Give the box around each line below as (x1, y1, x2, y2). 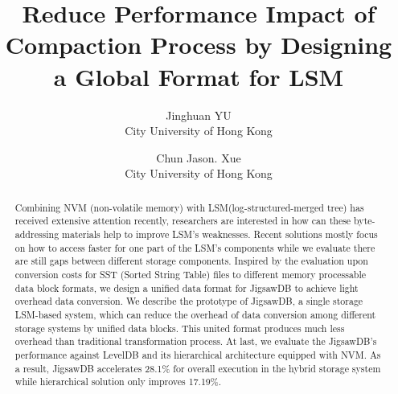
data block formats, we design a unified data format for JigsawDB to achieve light (14, 281, 359, 294)
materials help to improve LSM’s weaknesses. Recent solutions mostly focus (62, 227, 378, 240)
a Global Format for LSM (53, 60, 344, 92)
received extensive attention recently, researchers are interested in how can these (14, 214, 351, 228)
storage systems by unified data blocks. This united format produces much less (14, 321, 345, 334)
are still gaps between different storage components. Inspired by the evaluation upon (14, 254, 368, 268)
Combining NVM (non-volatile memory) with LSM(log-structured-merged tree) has (14, 200, 364, 214)
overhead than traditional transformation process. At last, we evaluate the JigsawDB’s (14, 334, 377, 348)
